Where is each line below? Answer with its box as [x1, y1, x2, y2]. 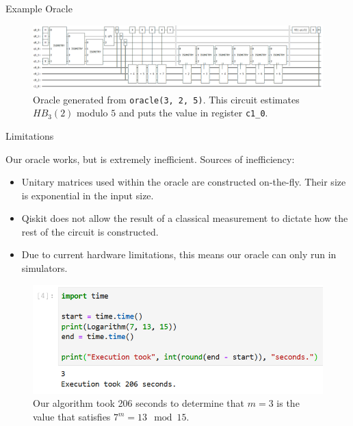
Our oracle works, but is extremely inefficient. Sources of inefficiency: [5, 151, 295, 166]
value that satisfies [33, 410, 111, 424]
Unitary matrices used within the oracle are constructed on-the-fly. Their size [21, 175, 346, 189]
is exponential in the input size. [21, 188, 154, 202]
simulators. [21, 261, 68, 275]
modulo [77, 105, 108, 120]
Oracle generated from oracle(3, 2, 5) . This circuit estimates [33, 92, 300, 106]
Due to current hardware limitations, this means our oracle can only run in [21, 247, 337, 262]
